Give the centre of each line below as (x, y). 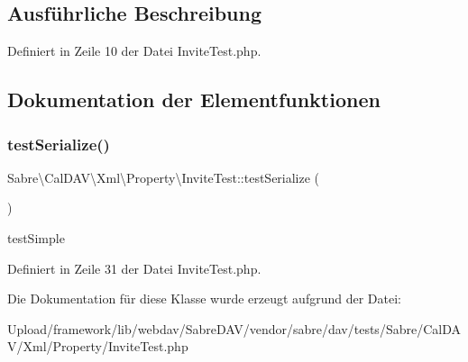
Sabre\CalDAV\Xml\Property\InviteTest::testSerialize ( (164, 177)
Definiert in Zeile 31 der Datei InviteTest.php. (134, 268)
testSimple (36, 237)
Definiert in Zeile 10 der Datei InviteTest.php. (134, 51)
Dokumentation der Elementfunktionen (194, 100)
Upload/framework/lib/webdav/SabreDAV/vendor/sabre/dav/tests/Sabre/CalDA (234, 328)
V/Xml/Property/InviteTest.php (98, 346)
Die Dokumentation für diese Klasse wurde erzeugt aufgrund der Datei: (204, 299)
